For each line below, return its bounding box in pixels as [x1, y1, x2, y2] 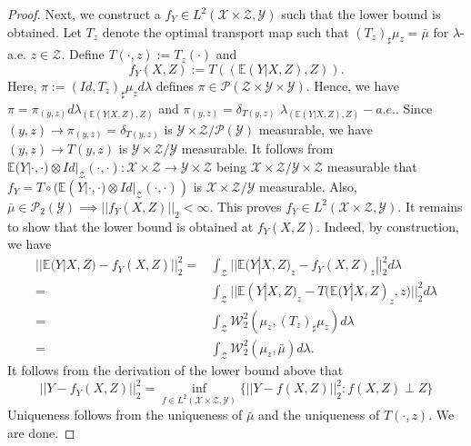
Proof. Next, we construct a [7, 5, 161, 23]
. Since [395, 98, 433, 117]
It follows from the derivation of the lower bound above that [7, 361, 344, 380]
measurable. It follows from [181, 139, 334, 158]
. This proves [209, 196, 282, 215]
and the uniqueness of [258, 405, 380, 424]
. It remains [397, 196, 463, 215]
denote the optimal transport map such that [102, 22, 349, 41]
